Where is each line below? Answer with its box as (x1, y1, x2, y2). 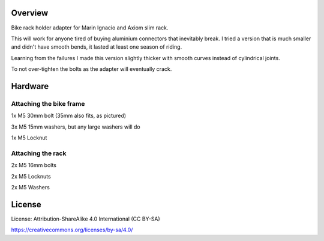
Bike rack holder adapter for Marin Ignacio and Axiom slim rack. (11, 24, 169, 31)
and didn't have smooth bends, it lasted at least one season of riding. (11, 43, 182, 50)
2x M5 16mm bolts (11, 162, 57, 169)
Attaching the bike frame (11, 99, 85, 108)
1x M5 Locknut (11, 134, 47, 141)
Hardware (11, 81, 49, 91)
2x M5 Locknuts (11, 172, 51, 180)
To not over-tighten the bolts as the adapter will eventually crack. (11, 66, 172, 73)
